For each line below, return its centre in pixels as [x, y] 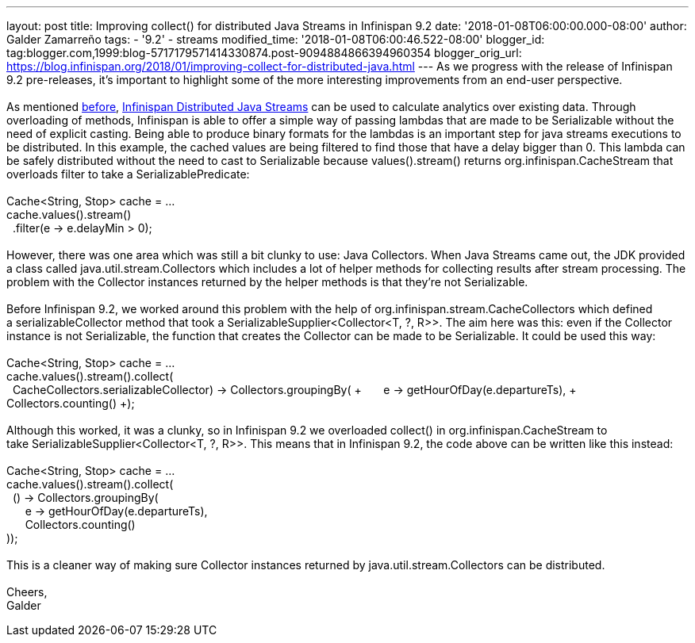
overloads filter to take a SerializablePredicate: [128, 174]
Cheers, [27, 592]
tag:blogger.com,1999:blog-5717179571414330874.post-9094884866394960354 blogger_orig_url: [264, 53]
